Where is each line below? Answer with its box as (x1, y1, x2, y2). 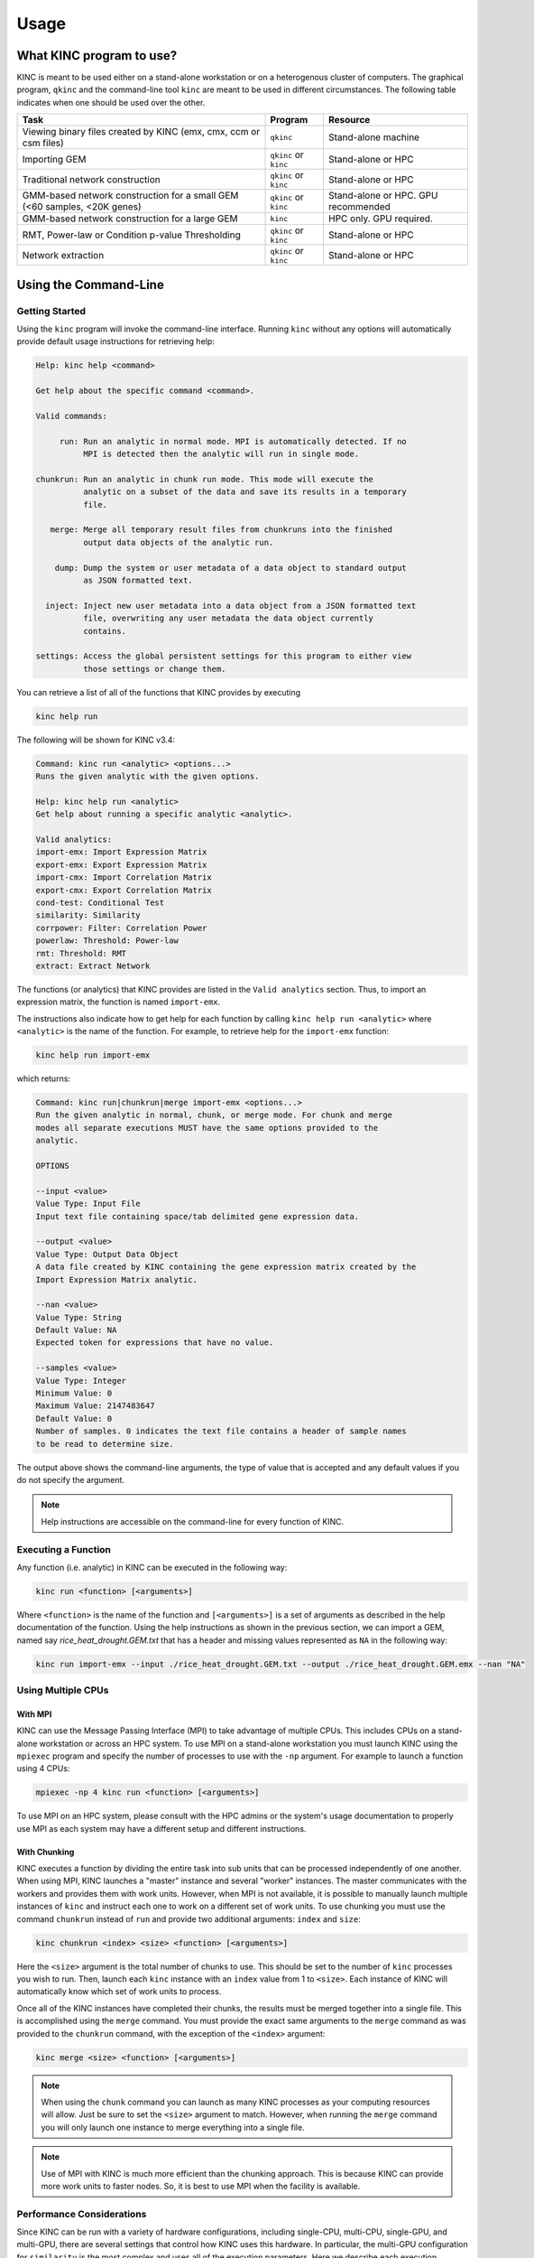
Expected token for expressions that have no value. (35, 1338, 274, 1348)
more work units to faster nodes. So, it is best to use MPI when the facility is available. (41, 2180, 361, 2191)
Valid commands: (35, 411, 108, 421)
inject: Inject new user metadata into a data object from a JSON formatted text (45, 601, 417, 611)
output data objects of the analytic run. (82, 537, 274, 547)
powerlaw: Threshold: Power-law (35, 936, 180, 946)
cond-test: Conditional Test (35, 897, 165, 908)
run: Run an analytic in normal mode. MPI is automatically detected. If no (59, 436, 408, 446)
